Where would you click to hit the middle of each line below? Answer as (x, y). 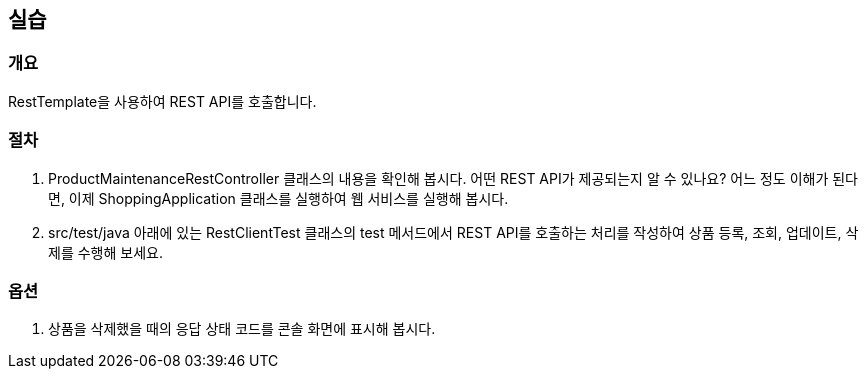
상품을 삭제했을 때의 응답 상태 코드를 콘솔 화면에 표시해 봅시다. (242, 329)
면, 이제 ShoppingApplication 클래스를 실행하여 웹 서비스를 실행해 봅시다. (278, 198)
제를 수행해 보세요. (105, 252)
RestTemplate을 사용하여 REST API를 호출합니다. (162, 101)
